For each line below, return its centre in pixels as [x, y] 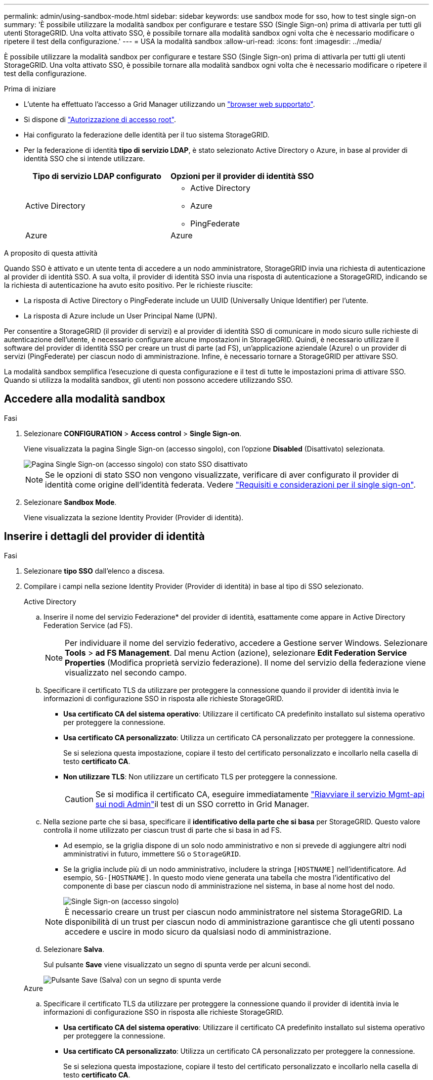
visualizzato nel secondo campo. [126, 672]
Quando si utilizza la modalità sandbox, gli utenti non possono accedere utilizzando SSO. [149, 380]
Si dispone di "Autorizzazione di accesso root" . [100, 119]
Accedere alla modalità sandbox [85, 399]
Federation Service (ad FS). [88, 625]
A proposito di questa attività [51, 253]
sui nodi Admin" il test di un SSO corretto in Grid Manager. [202, 804]
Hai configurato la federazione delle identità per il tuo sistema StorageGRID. [147, 135]
